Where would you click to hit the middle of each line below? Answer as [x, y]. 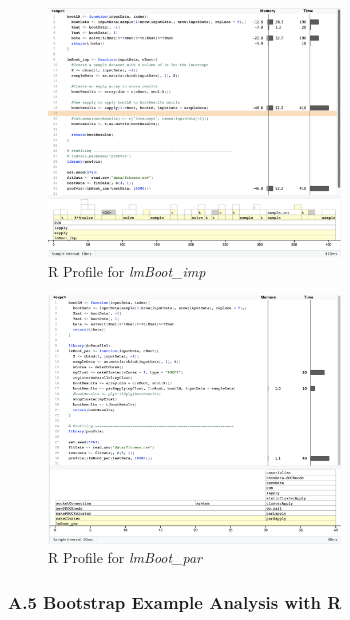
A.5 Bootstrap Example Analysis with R [175, 601]
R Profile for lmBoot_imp [127, 270]
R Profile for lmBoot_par [125, 557]
